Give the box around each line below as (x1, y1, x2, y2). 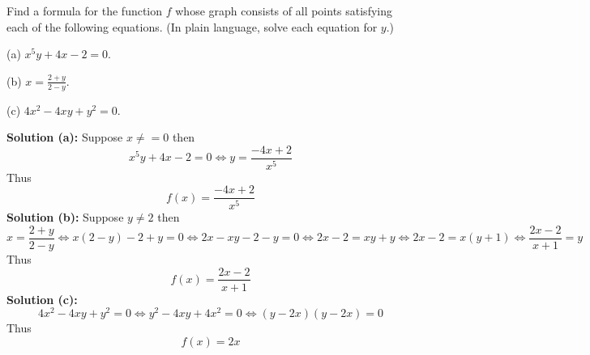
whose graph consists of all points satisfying (175, 2, 392, 19)
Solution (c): (6, 290, 78, 307)
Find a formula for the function (6, 2, 163, 19)
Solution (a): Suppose (6, 129, 123, 146)
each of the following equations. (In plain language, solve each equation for (6, 18, 378, 35)
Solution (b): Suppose (6, 209, 124, 226)
